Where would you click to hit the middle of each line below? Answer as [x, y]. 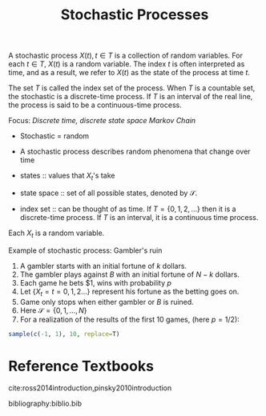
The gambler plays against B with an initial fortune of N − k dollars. [130, 274]
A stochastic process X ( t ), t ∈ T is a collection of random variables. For [125, 56]
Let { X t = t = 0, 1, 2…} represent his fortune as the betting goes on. [129, 292]
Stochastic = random [54, 136]
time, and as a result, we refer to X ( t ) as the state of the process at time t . [129, 73]
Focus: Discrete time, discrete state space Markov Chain [102, 121]
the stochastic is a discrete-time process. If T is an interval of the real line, [131, 97]
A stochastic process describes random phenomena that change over [135, 152]
